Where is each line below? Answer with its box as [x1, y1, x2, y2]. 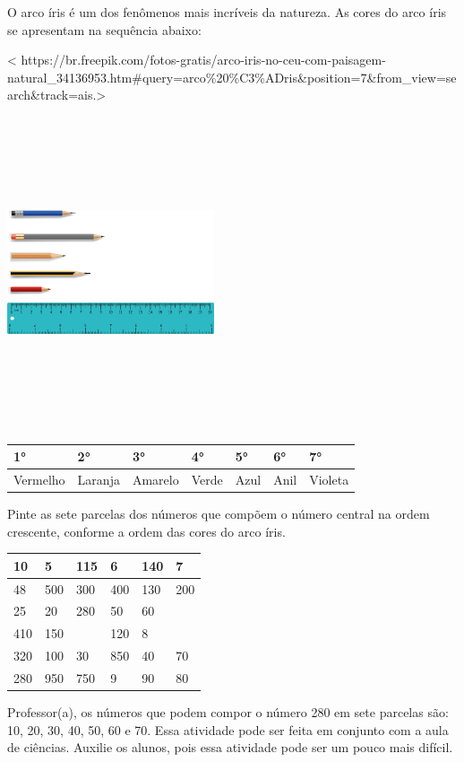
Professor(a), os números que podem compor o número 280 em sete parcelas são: [7, 703, 449, 721]
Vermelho [13, 469, 65, 488]
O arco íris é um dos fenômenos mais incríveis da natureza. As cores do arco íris [7, 3, 447, 21]
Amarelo [132, 469, 179, 488]
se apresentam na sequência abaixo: [7, 20, 202, 39]
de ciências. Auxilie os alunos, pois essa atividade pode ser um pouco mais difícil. [7, 738, 453, 757]
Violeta [309, 469, 349, 488]
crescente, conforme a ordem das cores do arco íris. [7, 521, 286, 540]
